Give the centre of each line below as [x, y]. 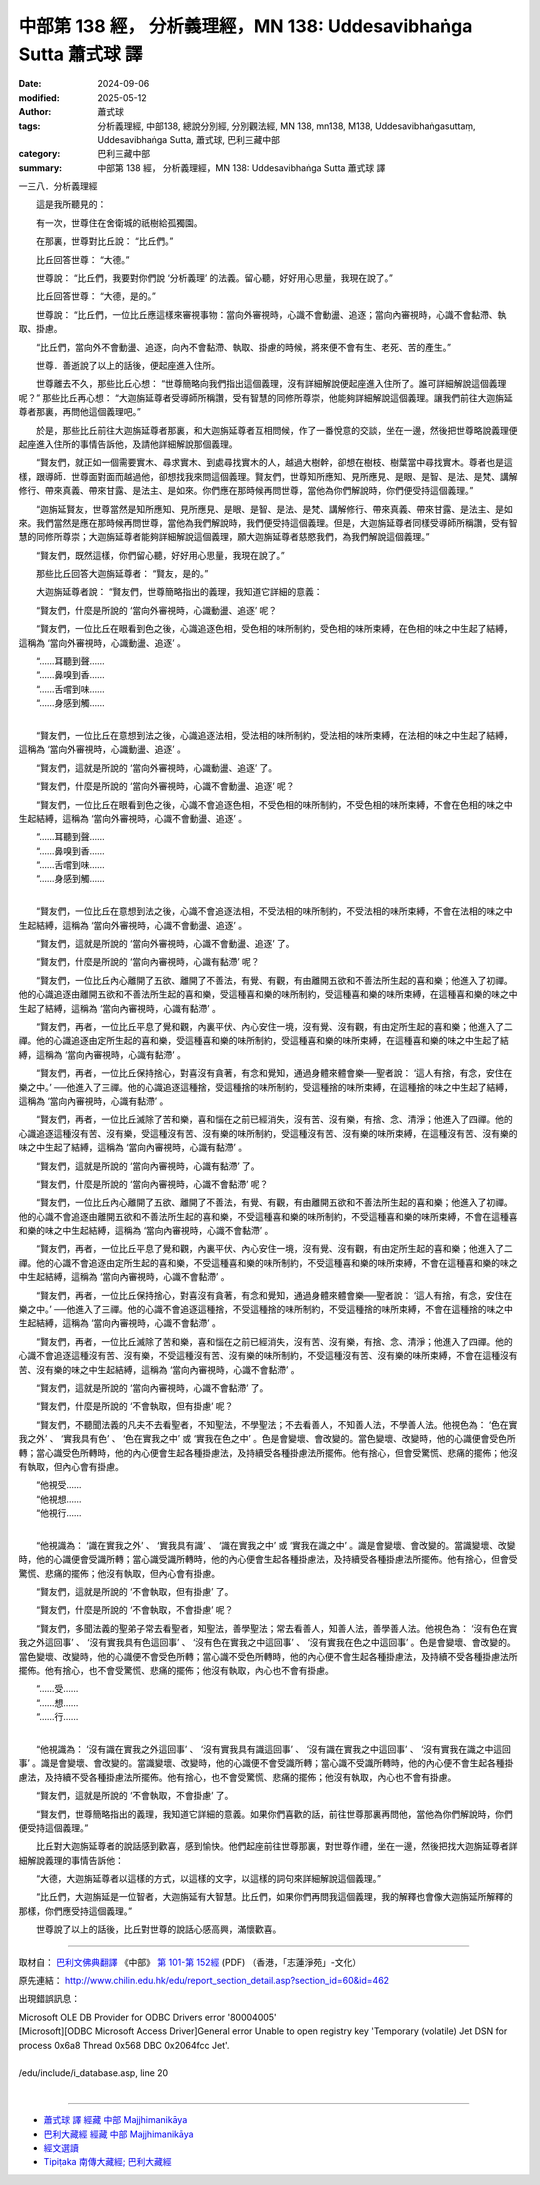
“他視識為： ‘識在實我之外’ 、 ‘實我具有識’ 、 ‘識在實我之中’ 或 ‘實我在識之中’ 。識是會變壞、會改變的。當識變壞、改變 [275, 1545]
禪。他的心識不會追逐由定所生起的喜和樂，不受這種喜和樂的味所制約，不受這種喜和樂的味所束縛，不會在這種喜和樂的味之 [268, 1262]
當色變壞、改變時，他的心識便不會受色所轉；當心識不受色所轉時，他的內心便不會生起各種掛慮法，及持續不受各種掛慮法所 [268, 1656]
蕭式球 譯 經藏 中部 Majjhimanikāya [115, 2120]
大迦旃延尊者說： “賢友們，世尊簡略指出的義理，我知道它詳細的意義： [179, 592]
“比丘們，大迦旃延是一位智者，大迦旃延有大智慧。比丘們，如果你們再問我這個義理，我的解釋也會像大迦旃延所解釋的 [274, 1897]
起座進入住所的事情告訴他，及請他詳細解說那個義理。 [128, 444]
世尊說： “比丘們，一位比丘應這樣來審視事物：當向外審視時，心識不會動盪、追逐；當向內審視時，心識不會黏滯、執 [271, 314]
